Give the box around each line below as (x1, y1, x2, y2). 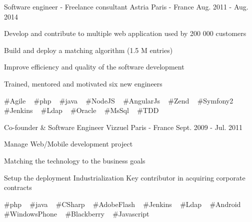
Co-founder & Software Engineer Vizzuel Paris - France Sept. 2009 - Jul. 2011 (4, 121, 243, 132)
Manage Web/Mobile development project (4, 138, 133, 149)
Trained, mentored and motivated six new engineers (4, 78, 162, 88)
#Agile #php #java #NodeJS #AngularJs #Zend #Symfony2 (4, 95, 233, 105)
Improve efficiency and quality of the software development (4, 61, 184, 72)
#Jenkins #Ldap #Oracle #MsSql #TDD (4, 105, 159, 115)
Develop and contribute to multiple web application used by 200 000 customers (4, 28, 246, 38)
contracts (4, 182, 32, 192)
